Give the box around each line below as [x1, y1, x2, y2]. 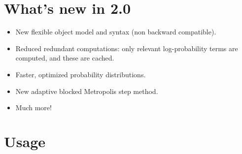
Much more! [15, 102, 52, 113]
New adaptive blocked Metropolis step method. [15, 86, 158, 96]
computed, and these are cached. [15, 53, 114, 63]
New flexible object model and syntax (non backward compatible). [15, 27, 216, 37]
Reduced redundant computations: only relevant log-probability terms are [15, 43, 238, 53]
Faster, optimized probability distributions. [15, 69, 146, 79]
